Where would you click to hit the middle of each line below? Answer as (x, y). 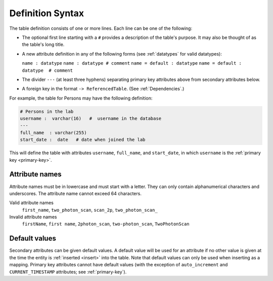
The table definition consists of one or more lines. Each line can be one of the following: (101, 28)
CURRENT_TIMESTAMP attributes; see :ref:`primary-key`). (68, 272)
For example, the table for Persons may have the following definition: (81, 98)
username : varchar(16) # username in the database (91, 119)
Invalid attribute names (33, 217)
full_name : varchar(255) (53, 132)
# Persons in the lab (47, 111)
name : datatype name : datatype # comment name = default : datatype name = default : (132, 63)
